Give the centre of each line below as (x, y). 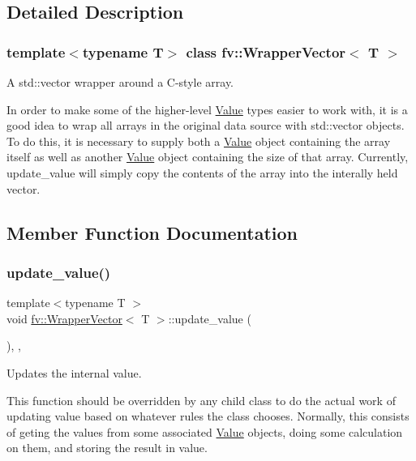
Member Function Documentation (152, 232)
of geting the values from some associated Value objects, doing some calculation (205, 431)
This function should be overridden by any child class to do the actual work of (201, 400)
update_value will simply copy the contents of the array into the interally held (202, 172)
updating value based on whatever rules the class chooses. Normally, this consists (208, 416)
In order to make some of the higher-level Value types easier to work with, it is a (207, 109)
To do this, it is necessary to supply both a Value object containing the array (199, 141)
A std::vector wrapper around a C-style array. (120, 82)
